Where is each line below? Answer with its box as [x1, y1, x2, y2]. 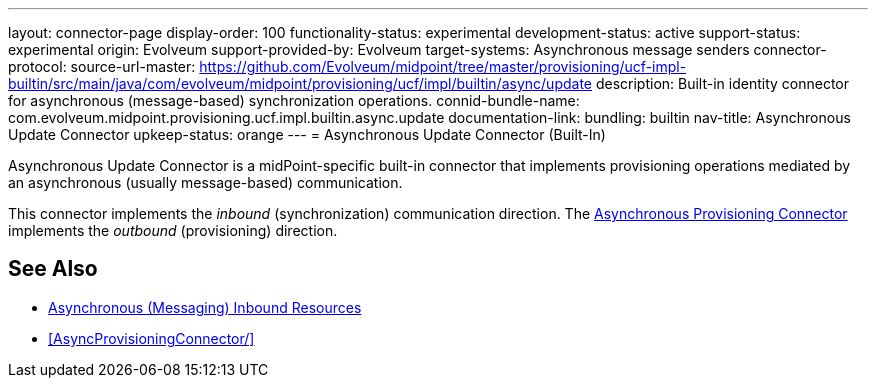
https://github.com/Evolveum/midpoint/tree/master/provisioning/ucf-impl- [199, 58, 687, 75]
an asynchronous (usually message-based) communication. [8, 174, 403, 191]
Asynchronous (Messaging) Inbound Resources [48, 298, 362, 316]
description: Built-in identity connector [595, 75, 850, 92]
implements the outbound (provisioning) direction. [8, 222, 338, 239]
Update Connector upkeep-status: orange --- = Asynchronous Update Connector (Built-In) [8, 126, 606, 143]
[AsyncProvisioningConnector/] [48, 329, 255, 347]
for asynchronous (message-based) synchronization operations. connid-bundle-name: [8, 92, 580, 109]
